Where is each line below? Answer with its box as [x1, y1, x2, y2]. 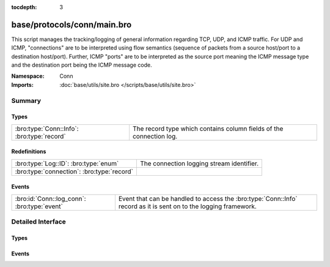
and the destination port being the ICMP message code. [11, 61, 152, 69]
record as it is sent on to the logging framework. [118, 202, 257, 211]
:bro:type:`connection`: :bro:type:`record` [15, 167, 134, 176]
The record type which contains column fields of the [132, 124, 284, 133]
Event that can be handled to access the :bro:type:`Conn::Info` [118, 194, 298, 203]
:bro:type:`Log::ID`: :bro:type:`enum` [15, 159, 119, 168]
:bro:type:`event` [15, 202, 64, 211]
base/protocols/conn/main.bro [11, 19, 132, 30]
